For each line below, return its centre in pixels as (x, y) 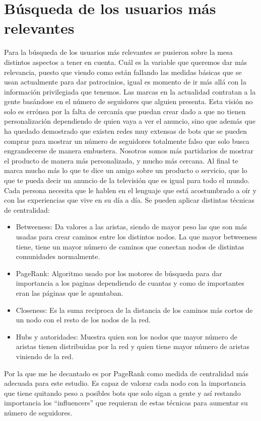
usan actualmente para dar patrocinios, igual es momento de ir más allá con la (125, 82)
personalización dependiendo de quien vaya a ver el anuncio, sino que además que (130, 121)
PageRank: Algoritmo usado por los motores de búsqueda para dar (119, 273)
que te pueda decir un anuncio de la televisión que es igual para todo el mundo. (127, 180)
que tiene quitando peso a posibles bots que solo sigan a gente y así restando (122, 393)
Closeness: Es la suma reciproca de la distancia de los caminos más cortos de (134, 310)
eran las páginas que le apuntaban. (70, 292)
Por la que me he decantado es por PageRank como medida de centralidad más (126, 373)
